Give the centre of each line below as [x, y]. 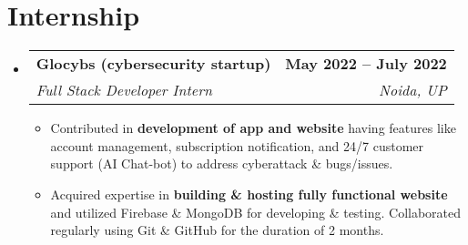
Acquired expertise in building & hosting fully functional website [249, 194]
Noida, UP [413, 90]
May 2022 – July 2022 [366, 64]
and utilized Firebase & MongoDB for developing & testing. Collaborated [256, 212]
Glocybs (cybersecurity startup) [153, 64]
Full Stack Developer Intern [124, 90]
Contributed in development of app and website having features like [253, 128]
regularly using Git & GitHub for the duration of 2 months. [217, 230]
